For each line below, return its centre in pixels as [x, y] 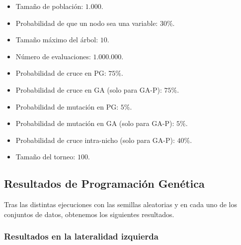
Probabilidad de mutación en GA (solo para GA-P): [95, 123]
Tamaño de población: [49, 6]
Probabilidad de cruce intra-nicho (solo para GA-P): [95, 140]
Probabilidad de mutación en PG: [67, 106]
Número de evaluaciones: [53, 56]
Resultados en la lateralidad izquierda [81, 236]
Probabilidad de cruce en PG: [61, 73]
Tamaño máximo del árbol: [57, 40]
